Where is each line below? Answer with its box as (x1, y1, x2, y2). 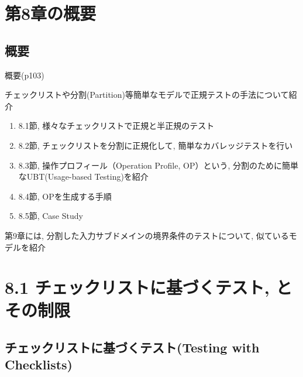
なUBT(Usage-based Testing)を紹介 (18, 170, 149, 183)
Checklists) (5, 355, 73, 373)
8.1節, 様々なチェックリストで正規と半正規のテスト (18, 119, 215, 132)
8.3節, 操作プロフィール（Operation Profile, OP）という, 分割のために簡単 (18, 159, 298, 171)
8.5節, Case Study (18, 210, 83, 222)
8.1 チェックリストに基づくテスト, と (5, 275, 292, 299)
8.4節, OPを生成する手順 (18, 190, 112, 202)
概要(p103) (5, 68, 44, 81)
